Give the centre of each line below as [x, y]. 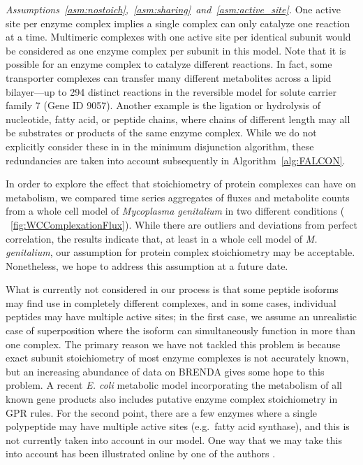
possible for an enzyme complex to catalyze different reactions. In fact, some [169, 64]
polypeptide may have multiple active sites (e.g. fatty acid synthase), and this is [178, 426]
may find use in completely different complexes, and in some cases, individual [171, 302]
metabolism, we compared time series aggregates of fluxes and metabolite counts [178, 197]
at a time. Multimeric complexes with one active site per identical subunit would [178, 37]
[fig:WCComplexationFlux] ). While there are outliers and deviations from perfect [184, 224]
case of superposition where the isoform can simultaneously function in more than [181, 330]
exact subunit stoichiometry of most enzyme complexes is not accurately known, [177, 358]
